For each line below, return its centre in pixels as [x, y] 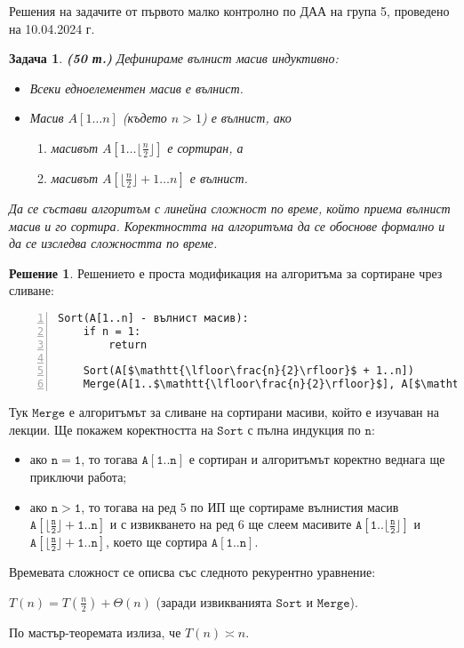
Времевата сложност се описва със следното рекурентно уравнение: [192, 572]
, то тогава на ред [129, 506]
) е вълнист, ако [246, 118]
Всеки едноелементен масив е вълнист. [136, 88]
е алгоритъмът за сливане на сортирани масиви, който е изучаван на [254, 412]
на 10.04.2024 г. [52, 28]
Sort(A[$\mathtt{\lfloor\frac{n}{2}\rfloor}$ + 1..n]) [248, 371]
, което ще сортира [157, 542]
